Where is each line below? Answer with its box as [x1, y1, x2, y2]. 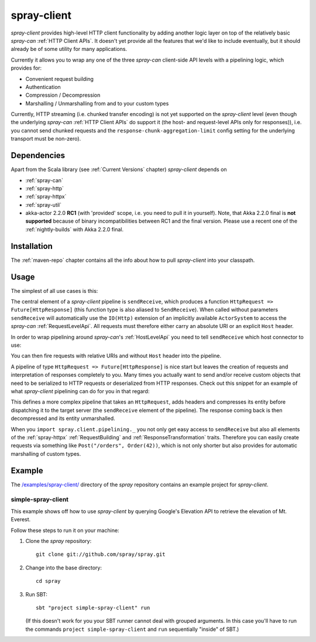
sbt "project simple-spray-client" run [36, 604, 150, 611]
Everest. [11, 516, 31, 523]
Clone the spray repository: [25, 537, 92, 544]
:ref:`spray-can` [25, 176, 64, 184]
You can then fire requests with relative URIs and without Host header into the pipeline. [11, 352, 222, 360]
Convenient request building [25, 75, 94, 82]
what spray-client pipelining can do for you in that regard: [11, 387, 150, 395]
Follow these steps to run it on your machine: [11, 527, 119, 534]
